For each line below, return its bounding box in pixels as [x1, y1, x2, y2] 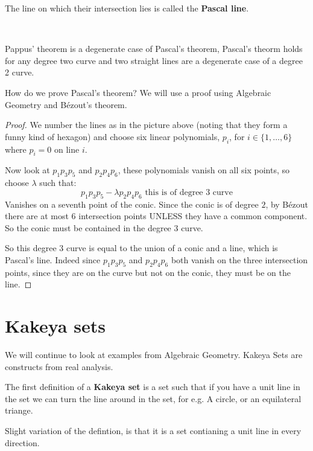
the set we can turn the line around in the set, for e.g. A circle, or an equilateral [5, 392, 302, 405]
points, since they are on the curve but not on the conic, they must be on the [5, 266, 291, 278]
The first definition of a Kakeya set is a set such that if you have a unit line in [5, 380, 300, 393]
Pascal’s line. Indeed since [5, 253, 101, 266]
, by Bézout [265, 197, 308, 210]
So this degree [5, 241, 57, 254]
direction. [5, 436, 40, 449]
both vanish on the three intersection [171, 253, 308, 266]
